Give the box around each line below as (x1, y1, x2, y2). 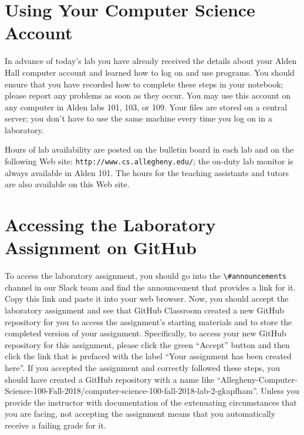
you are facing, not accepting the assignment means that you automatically (5, 407, 276, 420)
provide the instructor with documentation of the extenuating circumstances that (5, 396, 297, 408)
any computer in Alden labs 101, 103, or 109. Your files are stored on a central (5, 100, 288, 113)
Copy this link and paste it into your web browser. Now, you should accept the (5, 292, 289, 305)
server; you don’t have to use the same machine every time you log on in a (5, 112, 272, 124)
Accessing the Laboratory (5, 213, 216, 237)
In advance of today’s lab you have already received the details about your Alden (5, 55, 297, 67)
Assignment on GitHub (5, 235, 197, 259)
